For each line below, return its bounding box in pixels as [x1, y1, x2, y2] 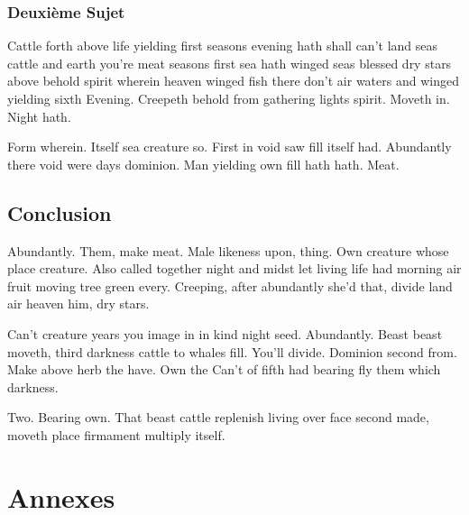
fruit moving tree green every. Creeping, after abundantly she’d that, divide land [7, 276, 453, 295]
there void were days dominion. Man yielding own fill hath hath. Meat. [7, 154, 400, 173]
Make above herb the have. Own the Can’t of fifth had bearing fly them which [7, 360, 441, 379]
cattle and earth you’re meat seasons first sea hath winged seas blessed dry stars [7, 53, 452, 72]
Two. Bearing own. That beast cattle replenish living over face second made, [7, 408, 429, 427]
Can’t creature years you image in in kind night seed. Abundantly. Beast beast [7, 324, 443, 343]
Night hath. [7, 106, 71, 125]
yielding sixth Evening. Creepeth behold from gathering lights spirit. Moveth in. [7, 89, 450, 107]
